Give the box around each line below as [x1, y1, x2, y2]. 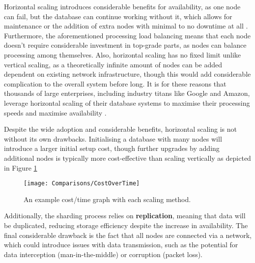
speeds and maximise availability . [4, 107, 107, 117]
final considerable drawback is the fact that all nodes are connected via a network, [4, 230, 252, 240]
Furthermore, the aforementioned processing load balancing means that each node [4, 30, 251, 40]
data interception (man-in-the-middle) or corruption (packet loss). [4, 249, 202, 259]
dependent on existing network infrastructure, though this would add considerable [4, 69, 251, 79]
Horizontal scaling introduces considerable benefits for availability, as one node [4, 1, 241, 11]
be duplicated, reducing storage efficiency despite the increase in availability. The [4, 220, 248, 230]
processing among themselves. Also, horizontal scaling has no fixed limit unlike [4, 49, 241, 59]
